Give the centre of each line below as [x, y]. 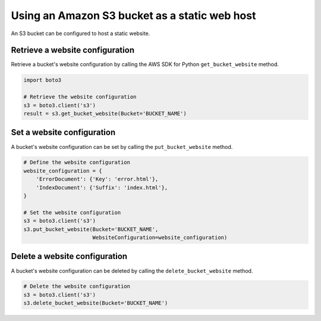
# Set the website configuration [72, 212]
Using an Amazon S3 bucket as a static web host [133, 15]
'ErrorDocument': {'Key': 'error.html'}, [97, 179]
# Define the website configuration [77, 163]
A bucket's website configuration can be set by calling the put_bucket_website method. [122, 147]
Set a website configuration [63, 133]
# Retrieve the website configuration [80, 97]
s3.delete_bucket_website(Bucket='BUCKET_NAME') [96, 303]
